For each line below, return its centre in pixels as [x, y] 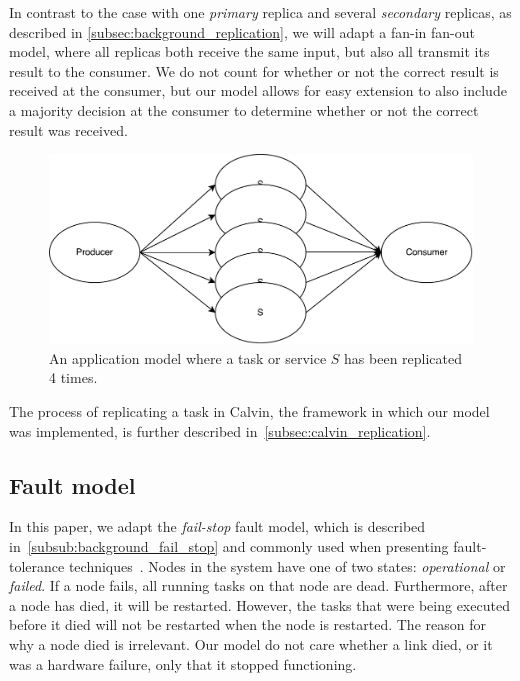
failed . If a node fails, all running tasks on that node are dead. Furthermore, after [258, 585]
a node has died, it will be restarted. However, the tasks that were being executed [259, 604]
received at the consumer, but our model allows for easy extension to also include [258, 90]
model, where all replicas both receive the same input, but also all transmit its [249, 51]
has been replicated [403, 357]
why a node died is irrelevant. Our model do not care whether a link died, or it [251, 643]
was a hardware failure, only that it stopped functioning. [183, 663]
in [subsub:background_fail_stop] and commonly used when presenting [229, 545]
